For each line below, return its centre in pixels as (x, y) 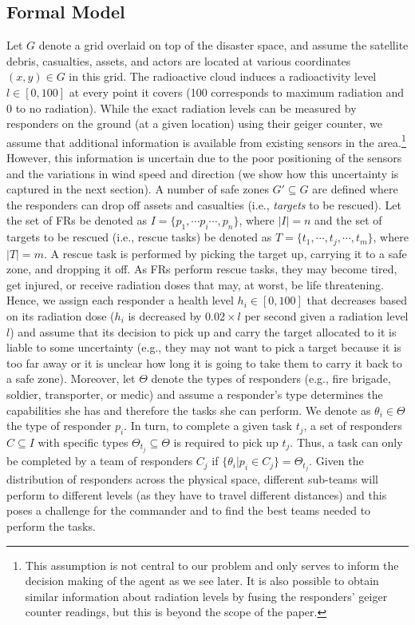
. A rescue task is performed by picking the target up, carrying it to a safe (225, 253)
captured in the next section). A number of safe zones (138, 189)
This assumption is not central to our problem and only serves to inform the (212, 565)
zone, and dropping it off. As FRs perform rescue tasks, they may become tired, (202, 269)
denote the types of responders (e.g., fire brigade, (271, 378)
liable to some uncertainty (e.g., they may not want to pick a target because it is (204, 347)
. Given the (336, 461)
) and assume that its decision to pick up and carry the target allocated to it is (203, 331)
